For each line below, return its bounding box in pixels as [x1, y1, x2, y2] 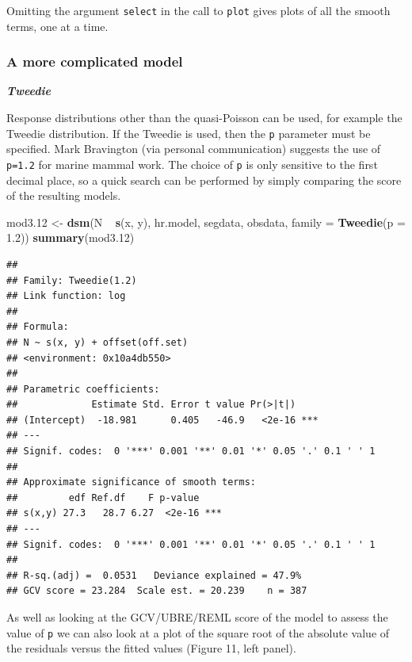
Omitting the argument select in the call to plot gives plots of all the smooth [6, 2, 391, 18]
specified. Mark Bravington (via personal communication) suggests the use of [6, 140, 381, 157]
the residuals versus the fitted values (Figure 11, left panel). [6, 640, 296, 656]
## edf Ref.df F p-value [6, 492, 200, 503]
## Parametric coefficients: [6, 383, 160, 395]
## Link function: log [6, 290, 126, 302]
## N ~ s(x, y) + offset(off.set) [6, 336, 189, 348]
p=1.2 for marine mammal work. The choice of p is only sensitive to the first [6, 155, 378, 172]
